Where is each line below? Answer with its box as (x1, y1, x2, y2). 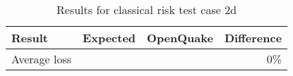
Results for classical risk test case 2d (56, 1, 237, 18)
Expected (83, 30, 136, 46)
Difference (224, 30, 282, 46)
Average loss (11, 51, 72, 67)
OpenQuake (147, 30, 213, 46)
